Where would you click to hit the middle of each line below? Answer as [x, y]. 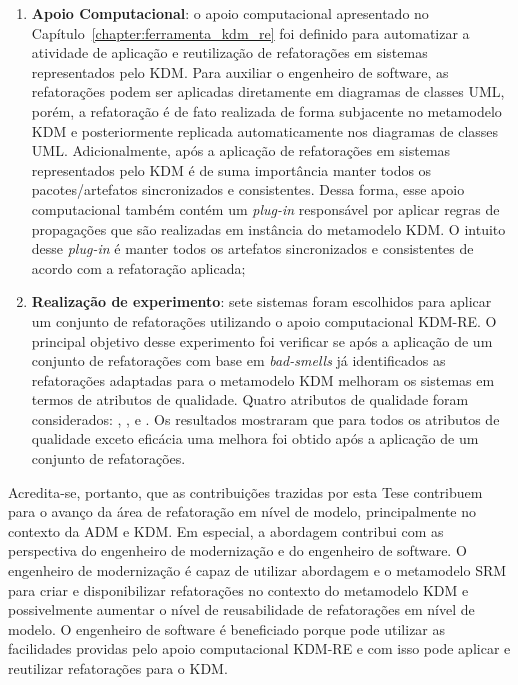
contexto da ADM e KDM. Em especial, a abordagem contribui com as [226, 530]
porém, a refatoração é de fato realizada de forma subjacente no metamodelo [266, 110]
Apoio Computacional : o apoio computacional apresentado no [230, 13]
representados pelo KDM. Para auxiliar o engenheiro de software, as [240, 71]
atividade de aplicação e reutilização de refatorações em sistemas [229, 52]
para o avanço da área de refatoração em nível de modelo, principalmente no [242, 511]
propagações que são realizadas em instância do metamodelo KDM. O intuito [268, 228]
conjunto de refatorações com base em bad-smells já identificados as [238, 360]
